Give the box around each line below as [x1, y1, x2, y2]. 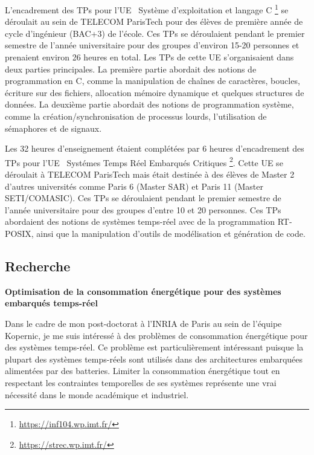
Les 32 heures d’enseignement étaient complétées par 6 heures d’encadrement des [5, 142, 304, 155]
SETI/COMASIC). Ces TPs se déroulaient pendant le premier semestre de [5, 192, 281, 204]
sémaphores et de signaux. [5, 121, 102, 134]
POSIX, [5, 227, 34, 239]
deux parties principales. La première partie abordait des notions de [5, 62, 257, 75]
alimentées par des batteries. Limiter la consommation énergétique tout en [5, 364, 280, 377]
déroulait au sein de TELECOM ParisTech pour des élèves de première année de [5, 15, 303, 28]
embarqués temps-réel [5, 297, 98, 309]
